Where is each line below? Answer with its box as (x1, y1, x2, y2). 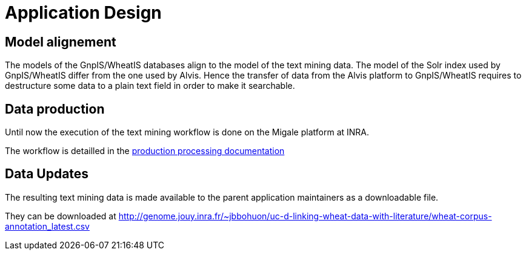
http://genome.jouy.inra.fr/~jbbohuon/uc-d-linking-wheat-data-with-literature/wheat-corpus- (118, 210, 492, 221)
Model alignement (5, 34, 116, 50)
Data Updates (5, 166, 89, 182)
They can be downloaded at (5, 210, 116, 221)
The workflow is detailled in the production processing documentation (5, 146, 285, 157)
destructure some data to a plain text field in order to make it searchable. (5, 80, 295, 91)
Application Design (5, 2, 162, 23)
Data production (5, 101, 105, 117)
